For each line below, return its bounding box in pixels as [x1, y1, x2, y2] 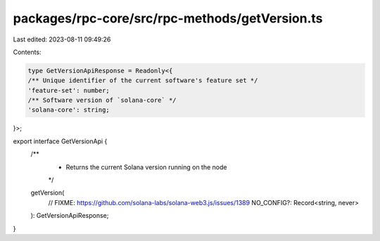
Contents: [13, 48, 42, 56]
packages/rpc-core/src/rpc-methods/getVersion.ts [13, 11, 323, 26]
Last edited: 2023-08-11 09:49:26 [13, 35, 111, 44]
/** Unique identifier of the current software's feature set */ [27, 77, 258, 84]
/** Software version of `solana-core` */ [27, 96, 177, 105]
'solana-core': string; [27, 106, 110, 114]
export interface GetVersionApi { [13, 137, 108, 145]
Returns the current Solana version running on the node [65, 162, 227, 171]
